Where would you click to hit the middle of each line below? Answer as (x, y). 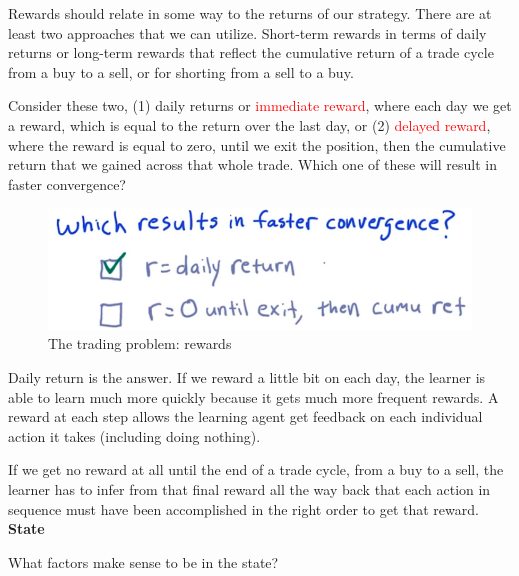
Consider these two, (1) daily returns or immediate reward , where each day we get (260, 105)
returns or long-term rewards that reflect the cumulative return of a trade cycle (251, 52)
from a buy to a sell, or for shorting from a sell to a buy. (181, 71)
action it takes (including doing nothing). (134, 435)
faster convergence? (67, 183)
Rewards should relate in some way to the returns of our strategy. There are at (250, 13)
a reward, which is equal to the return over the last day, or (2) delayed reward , (249, 124)
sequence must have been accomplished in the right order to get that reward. (243, 508)
